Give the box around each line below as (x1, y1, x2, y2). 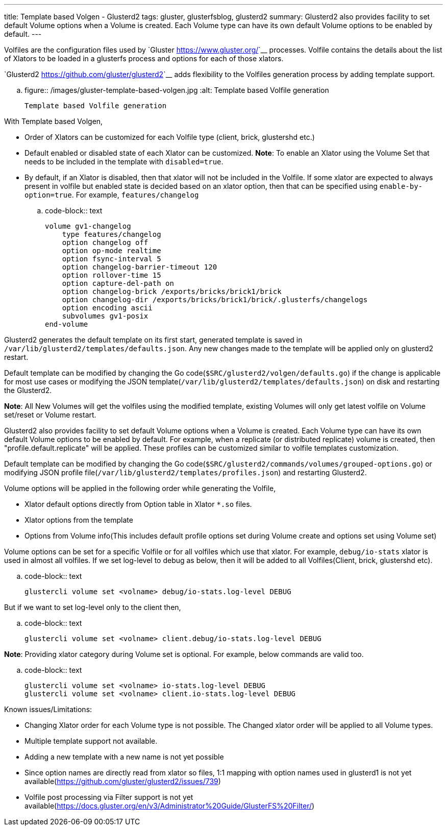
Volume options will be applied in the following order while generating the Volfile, (4, 484, 276, 493)
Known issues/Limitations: (4, 705, 92, 714)
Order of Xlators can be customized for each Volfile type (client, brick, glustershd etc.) (24, 133, 315, 141)
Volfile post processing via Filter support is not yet (24, 793, 193, 801)
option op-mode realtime (62, 247, 161, 255)
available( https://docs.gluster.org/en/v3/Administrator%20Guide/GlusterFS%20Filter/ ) (24, 801, 315, 810)
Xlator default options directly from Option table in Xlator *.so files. (24, 500, 252, 508)
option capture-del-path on (62, 279, 174, 287)
